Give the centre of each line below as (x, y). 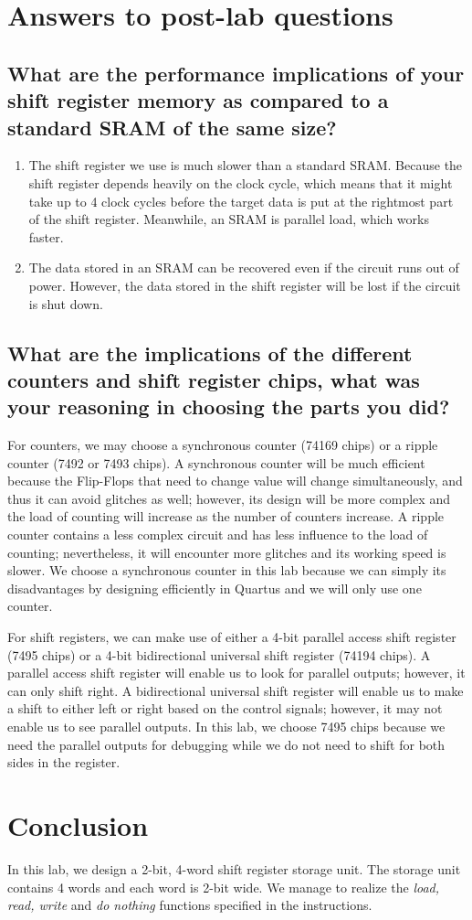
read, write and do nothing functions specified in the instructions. (190, 905)
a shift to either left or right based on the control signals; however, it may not (225, 708)
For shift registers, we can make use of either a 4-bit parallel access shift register (232, 637)
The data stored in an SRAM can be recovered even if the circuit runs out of (244, 267)
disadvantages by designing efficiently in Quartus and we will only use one (215, 588)
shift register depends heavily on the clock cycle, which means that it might (241, 182)
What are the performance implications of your (236, 73)
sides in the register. (64, 762)
